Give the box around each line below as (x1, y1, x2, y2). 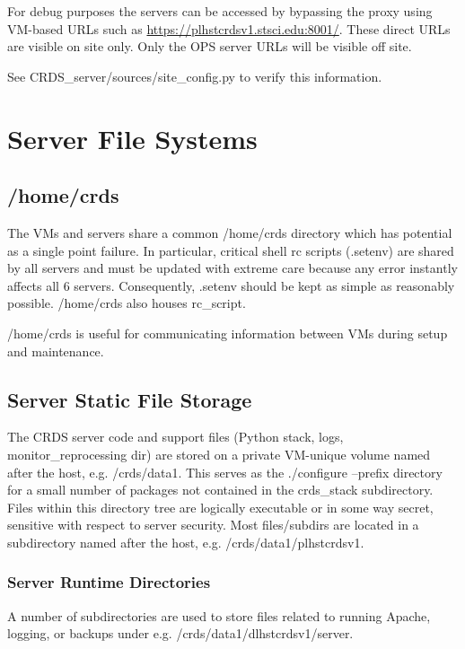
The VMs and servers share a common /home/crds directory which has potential (7, 223, 452, 241)
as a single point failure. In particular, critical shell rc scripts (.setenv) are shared (7, 241, 454, 259)
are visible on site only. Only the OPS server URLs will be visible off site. (7, 37, 412, 56)
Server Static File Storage (7, 385, 252, 413)
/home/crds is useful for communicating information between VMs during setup (7, 323, 448, 342)
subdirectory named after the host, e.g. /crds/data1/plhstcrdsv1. (7, 532, 364, 551)
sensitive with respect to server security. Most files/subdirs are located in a (7, 515, 419, 534)
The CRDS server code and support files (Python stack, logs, (7, 427, 344, 446)
